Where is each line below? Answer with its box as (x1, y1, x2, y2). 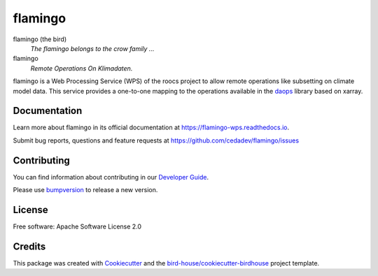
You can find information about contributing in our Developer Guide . (13, 173, 209, 181)
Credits (13, 240, 46, 252)
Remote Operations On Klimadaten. (30, 64, 133, 73)
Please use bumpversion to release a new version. (13, 186, 158, 194)
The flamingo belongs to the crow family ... (30, 44, 155, 52)
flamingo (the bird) (13, 35, 67, 43)
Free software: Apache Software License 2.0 (13, 222, 142, 231)
